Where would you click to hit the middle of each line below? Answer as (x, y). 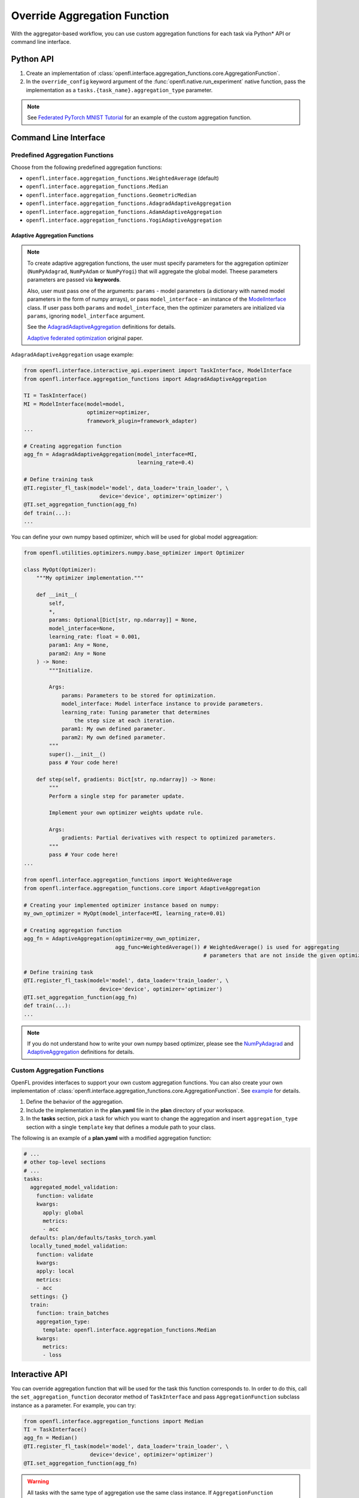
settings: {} (49, 1296)
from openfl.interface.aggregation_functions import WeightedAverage (128, 880)
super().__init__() (77, 754)
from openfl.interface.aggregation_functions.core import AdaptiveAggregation (142, 888)
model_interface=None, (82, 628)
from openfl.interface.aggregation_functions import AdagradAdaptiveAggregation (145, 379)
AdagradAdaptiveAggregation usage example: (72, 355)
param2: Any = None (77, 653)
